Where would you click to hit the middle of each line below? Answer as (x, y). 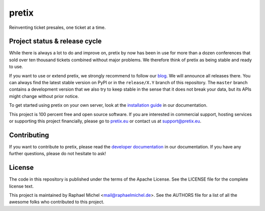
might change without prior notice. (44, 96)
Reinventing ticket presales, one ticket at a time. (57, 27)
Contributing (29, 135)
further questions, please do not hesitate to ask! (58, 154)
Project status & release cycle (55, 41)
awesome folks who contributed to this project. (57, 202)
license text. (21, 186)
